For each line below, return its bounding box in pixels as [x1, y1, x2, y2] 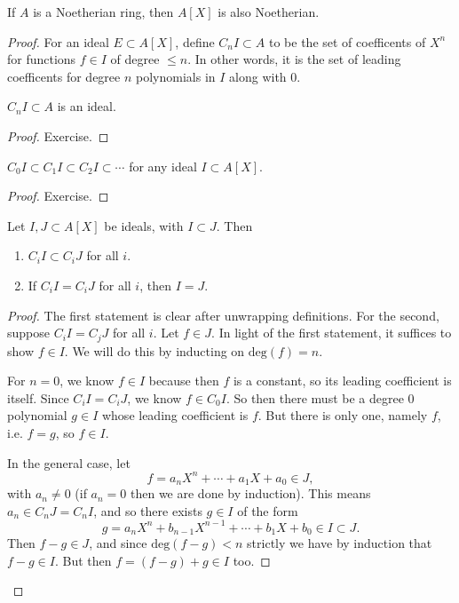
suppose [7, 323, 50, 342]
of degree [110, 50, 160, 68]
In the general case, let [7, 453, 131, 472]
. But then [54, 551, 112, 569]
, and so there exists [93, 501, 202, 520]
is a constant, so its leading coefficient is [233, 371, 452, 390]
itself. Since [7, 388, 69, 407]
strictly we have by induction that [247, 534, 432, 552]
